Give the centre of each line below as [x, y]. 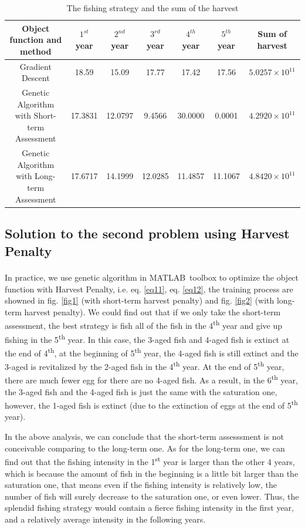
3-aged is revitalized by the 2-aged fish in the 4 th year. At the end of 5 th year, [145, 365]
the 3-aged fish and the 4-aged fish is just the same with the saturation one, [141, 391]
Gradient [35, 66]
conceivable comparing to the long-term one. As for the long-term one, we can [145, 448]
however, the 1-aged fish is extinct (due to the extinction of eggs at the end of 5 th [151, 404]
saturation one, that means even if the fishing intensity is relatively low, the [141, 485]
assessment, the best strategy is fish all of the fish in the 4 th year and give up [143, 325]
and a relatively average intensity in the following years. [105, 519]
